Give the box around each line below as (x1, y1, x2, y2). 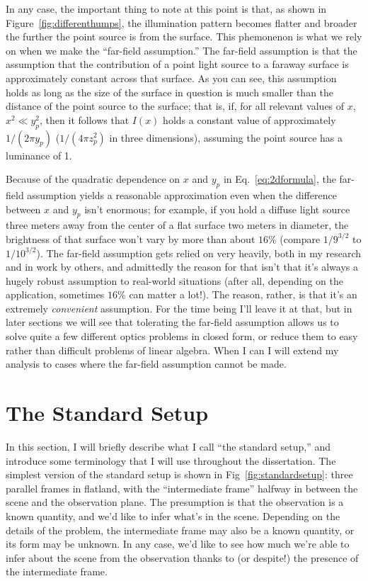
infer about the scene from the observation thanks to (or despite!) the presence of (6, 550, 359, 565)
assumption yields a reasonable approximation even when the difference (27, 187, 337, 202)
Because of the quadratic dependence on (6, 171, 180, 186)
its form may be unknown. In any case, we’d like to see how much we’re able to (6, 536, 350, 551)
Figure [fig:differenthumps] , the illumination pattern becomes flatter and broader (6, 15, 357, 30)
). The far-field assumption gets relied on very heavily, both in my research (36, 245, 362, 260)
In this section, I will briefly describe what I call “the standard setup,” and (6, 439, 331, 453)
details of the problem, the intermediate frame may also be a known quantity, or (6, 522, 355, 537)
